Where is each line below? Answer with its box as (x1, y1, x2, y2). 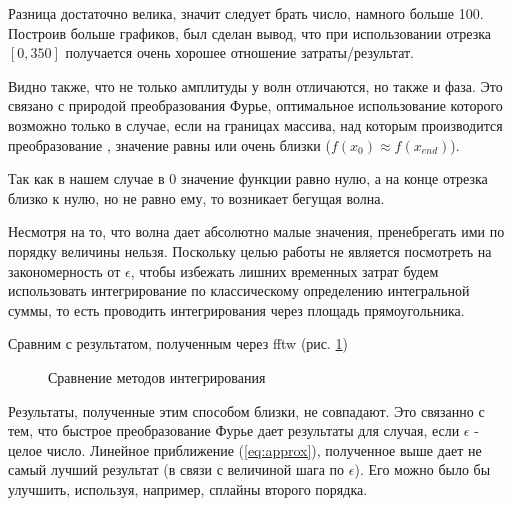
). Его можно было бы (354, 459, 491, 480)
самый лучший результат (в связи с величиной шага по (8, 459, 345, 480)
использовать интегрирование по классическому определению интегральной (8, 280, 470, 301)
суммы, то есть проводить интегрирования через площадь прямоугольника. (8, 299, 465, 320)
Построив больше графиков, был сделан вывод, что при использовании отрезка (8, 22, 492, 43)
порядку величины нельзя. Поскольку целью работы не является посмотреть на (8, 240, 492, 261)
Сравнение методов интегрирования (48, 366, 266, 387)
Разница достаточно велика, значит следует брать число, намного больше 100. (8, 3, 484, 23)
